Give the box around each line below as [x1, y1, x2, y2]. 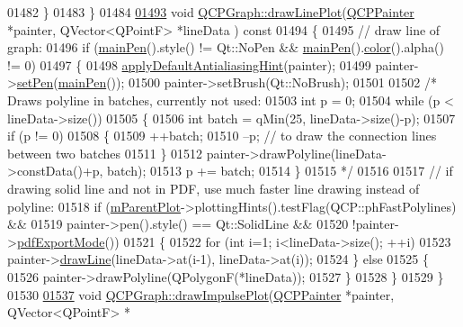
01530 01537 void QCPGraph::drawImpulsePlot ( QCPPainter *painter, [7, 285, 395, 304]
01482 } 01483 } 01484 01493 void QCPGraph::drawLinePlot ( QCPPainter [7, 3, 414, 21]
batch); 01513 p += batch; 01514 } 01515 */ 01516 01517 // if [107, 161, 453, 180]
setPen [16, 73, 54, 92]
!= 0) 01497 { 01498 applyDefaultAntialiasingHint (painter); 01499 [7, 55, 371, 74]
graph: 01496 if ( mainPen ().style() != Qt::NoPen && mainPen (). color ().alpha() [7, 38, 444, 57]
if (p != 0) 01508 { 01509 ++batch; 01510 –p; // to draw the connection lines [7, 126, 437, 145]
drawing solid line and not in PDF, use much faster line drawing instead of [7, 178, 420, 197]
